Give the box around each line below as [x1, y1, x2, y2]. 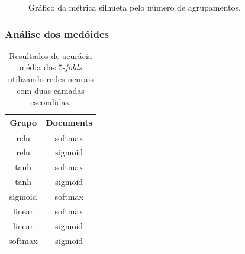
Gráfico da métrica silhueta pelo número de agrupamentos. [28, 1, 241, 13]
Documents [46, 116, 93, 128]
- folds [62, 61, 82, 73]
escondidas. [30, 96, 71, 108]
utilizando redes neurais [8, 73, 94, 84]
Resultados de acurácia [9, 49, 92, 61]
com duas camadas [17, 84, 85, 96]
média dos [19, 61, 56, 73]
